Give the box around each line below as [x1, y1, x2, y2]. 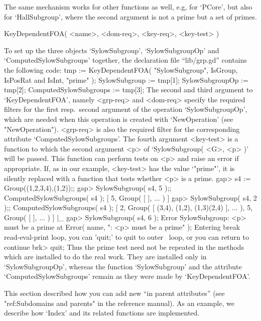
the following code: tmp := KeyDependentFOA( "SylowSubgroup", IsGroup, [4, 64, 238, 75]
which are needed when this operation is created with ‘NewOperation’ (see [4, 113, 233, 124]
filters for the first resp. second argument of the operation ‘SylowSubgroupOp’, [4, 104, 247, 114]
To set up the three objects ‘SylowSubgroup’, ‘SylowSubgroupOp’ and [4, 45, 219, 55]
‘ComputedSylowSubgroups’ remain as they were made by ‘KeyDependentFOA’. [4, 271, 250, 281]
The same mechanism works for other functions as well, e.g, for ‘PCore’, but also [4, 2, 252, 12]
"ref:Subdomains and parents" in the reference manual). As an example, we [4, 297, 234, 308]
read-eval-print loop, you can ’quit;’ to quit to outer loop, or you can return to [4, 232, 249, 242]
